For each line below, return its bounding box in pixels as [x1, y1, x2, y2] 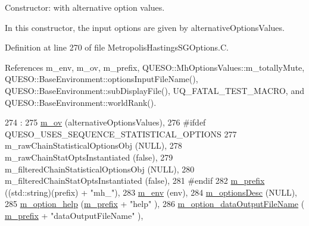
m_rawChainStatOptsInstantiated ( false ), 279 [5, 150, 173, 163]
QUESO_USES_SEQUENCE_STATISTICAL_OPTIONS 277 [5, 127, 237, 140]
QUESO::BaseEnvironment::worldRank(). [5, 96, 157, 108]
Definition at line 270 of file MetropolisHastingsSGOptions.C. [5, 41, 229, 54]
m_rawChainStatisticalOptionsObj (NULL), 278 [5, 139, 182, 152]
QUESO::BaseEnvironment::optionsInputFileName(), [5, 73, 198, 85]
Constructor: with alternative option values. [5, 1, 165, 13]
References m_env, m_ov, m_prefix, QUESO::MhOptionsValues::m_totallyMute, [5, 61, 305, 73]
